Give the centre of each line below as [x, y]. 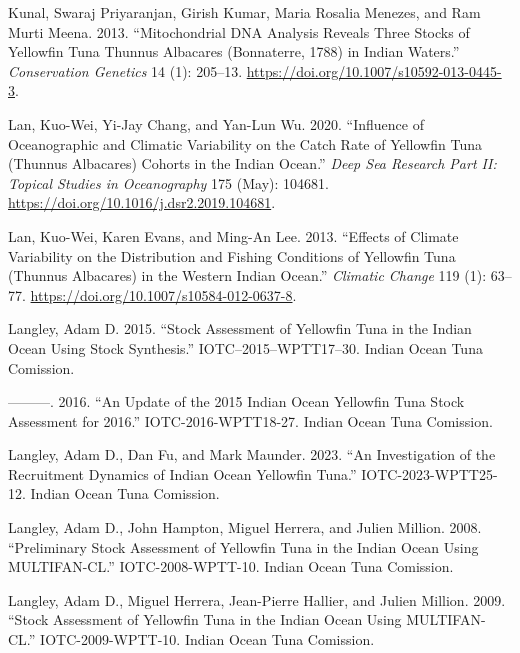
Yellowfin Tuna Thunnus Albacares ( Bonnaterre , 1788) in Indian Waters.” [234, 51]
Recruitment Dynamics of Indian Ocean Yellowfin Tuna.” [182, 473]
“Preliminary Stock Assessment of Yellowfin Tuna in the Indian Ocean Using [243, 546]
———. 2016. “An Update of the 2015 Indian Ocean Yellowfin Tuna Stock [236, 401]
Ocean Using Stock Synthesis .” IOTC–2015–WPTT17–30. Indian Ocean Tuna [245, 347]
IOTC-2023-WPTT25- [429, 473]
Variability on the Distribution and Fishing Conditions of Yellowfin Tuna [232, 255]
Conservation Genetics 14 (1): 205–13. [125, 70]
